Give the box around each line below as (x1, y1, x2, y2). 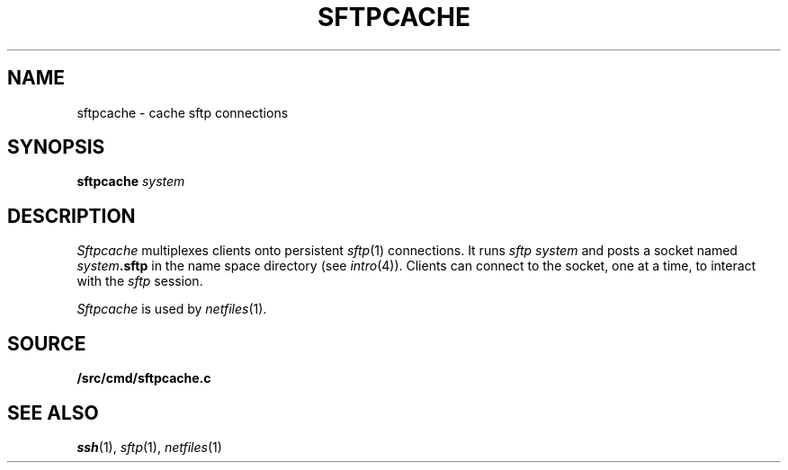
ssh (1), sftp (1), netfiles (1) (76, 439, 222, 455)
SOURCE (7, 332, 86, 355)
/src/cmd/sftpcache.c (76, 370, 211, 386)
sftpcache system (76, 173, 185, 190)
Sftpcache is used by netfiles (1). (76, 301, 267, 317)
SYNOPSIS (7, 136, 105, 159)
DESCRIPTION (7, 204, 136, 227)
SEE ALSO (7, 401, 99, 424)
